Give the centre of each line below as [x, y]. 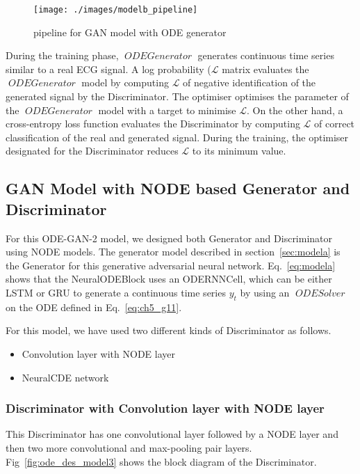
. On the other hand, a [295, 110]
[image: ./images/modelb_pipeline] [116, 10]
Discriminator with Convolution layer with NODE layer [165, 408]
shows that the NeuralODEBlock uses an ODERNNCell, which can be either [169, 279]
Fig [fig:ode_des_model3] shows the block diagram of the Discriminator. [161, 461]
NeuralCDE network [65, 377]
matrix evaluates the [265, 69]
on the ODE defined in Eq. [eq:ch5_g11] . [94, 307]
